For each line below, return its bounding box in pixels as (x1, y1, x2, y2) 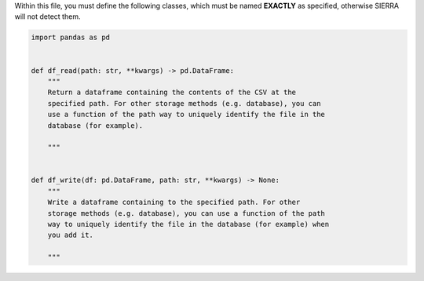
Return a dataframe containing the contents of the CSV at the (47, 88, 297, 97)
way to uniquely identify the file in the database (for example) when (47, 220, 330, 229)
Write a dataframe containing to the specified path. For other (47, 198, 301, 207)
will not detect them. (14, 12, 81, 21)
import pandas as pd (31, 33, 110, 42)
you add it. (47, 231, 94, 239)
